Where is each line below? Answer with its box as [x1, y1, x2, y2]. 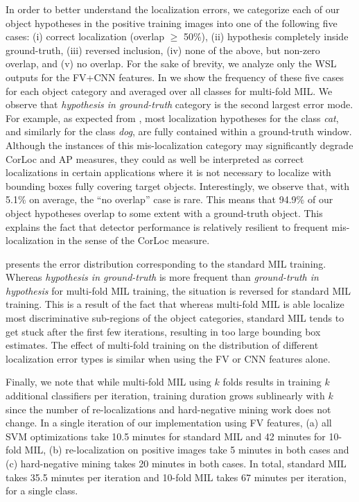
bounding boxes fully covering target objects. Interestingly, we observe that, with [6, 178, 349, 193]
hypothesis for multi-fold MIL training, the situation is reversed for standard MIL [6, 283, 351, 297]
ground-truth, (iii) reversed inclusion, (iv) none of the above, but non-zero [6, 42, 320, 57]
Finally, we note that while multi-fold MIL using [6, 374, 211, 389]
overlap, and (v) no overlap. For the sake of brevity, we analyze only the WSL [6, 56, 337, 71]
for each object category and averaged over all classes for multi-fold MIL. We [6, 83, 333, 98]
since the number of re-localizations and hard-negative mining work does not [6, 401, 331, 416]
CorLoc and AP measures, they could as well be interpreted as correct [6, 151, 304, 166]
